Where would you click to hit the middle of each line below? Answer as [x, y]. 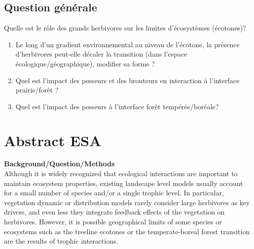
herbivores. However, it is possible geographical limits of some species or [113, 222]
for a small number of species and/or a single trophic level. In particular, [114, 193]
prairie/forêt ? [37, 90]
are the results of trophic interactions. [61, 241]
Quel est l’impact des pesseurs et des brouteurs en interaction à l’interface [127, 80]
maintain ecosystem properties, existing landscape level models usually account [124, 183]
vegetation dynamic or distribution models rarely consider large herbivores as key [127, 202]
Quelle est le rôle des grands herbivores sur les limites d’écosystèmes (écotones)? [125, 28]
